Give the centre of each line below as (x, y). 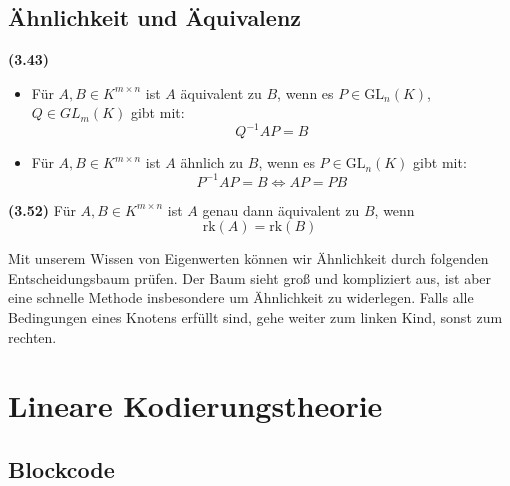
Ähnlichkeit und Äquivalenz (155, 17)
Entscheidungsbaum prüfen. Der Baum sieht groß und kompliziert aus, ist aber (250, 277)
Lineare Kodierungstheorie (195, 405)
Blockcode (61, 468)
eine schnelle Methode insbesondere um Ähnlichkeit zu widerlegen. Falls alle (241, 297)
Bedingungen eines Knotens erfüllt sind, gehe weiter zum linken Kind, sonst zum (255, 316)
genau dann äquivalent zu (281, 209)
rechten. (32, 336)
